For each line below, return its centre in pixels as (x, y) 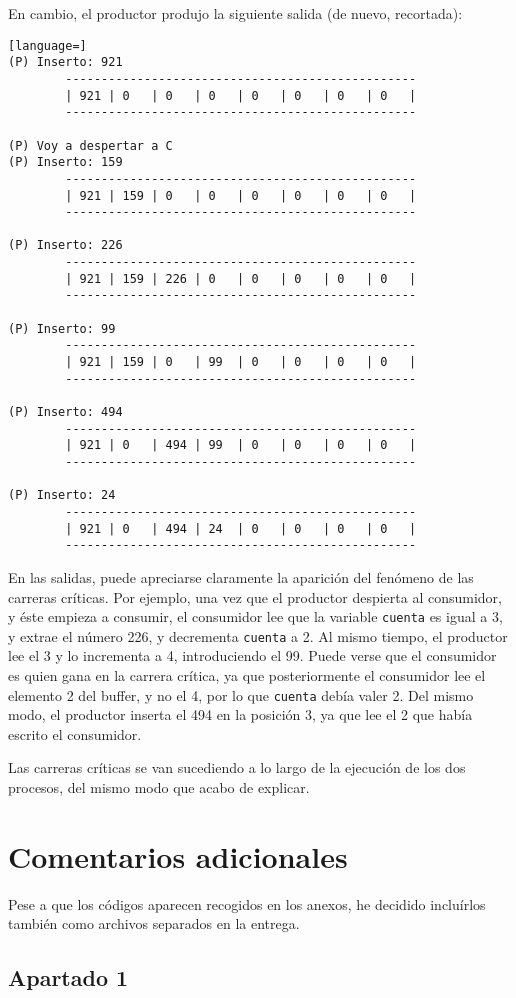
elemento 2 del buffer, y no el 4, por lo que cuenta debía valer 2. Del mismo (241, 694)
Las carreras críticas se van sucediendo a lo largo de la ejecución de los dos (237, 767)
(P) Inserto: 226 (65, 245)
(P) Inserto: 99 (62, 328)
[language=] (47, 45)
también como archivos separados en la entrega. (154, 923)
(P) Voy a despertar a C (90, 145)
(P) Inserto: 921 (65, 62)
